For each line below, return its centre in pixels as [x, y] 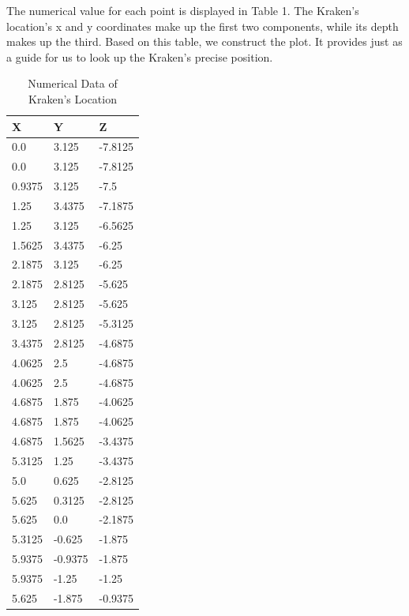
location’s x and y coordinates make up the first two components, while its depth [203, 26]
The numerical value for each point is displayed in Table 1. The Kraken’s [183, 10]
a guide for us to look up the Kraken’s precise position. [140, 56]
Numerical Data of [73, 83]
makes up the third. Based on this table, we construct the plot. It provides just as [204, 41]
